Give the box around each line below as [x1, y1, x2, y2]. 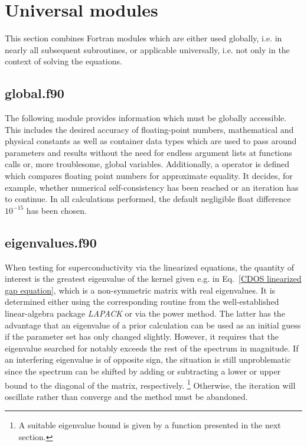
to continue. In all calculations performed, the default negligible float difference [5, 193, 291, 205]
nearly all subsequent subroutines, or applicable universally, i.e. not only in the [5, 43, 290, 56]
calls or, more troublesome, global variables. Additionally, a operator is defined [5, 158, 290, 170]
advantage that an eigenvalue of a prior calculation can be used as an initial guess [5, 318, 301, 331]
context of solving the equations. [5, 55, 122, 67]
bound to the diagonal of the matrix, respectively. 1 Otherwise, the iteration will [5, 377, 296, 391]
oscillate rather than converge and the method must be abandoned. [5, 390, 248, 402]
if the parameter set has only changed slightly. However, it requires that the [5, 330, 279, 343]
